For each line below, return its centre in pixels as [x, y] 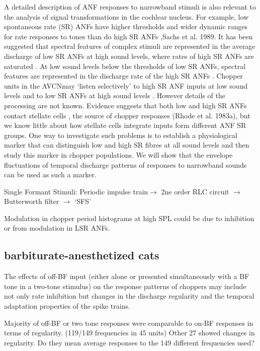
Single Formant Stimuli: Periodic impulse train [76, 191]
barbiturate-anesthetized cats [82, 255]
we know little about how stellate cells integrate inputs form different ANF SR [125, 125]
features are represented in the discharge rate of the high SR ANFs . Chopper [124, 76]
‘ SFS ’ [83, 201]
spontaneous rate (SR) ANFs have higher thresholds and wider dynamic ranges [126, 26]
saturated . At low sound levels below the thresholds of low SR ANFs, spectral [125, 66]
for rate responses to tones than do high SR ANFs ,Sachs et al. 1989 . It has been [128, 36]
